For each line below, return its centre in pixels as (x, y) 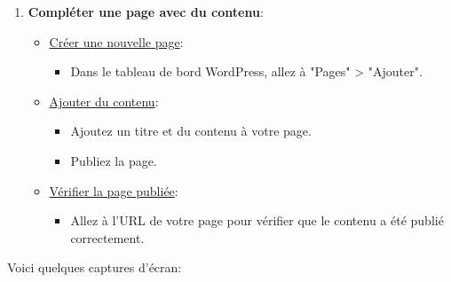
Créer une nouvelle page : (116, 41)
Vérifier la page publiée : (114, 190)
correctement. (107, 237)
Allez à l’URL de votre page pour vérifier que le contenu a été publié (257, 220)
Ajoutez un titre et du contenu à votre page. (191, 131)
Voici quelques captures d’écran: (95, 267)
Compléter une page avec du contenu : (146, 12)
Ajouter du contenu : (104, 101)
